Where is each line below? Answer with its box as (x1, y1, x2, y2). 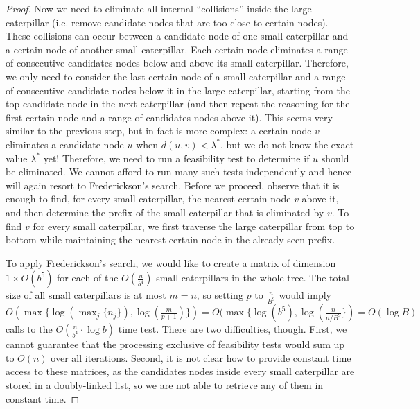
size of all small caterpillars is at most (6, 288, 166, 302)
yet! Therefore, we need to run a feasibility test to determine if (43, 150, 310, 165)
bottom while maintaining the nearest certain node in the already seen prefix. (6, 232, 335, 247)
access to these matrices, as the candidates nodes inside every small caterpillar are (6, 364, 355, 378)
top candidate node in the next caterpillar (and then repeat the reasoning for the (6, 96, 350, 111)
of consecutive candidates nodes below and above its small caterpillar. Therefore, (6, 55, 349, 70)
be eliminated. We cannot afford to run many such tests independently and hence (6, 164, 351, 179)
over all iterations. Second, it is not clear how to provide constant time (51, 350, 351, 365)
